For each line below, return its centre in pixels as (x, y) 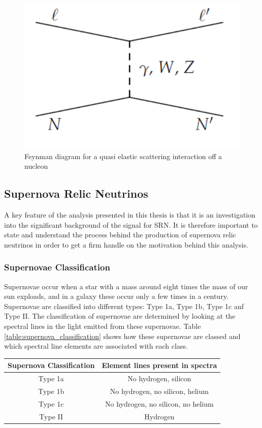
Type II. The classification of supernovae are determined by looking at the (120, 316)
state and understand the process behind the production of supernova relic (120, 235)
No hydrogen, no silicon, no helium (159, 403)
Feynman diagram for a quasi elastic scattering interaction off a (123, 156)
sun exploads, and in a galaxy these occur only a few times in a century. (116, 296)
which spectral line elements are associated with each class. (96, 346)
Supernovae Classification (57, 267)
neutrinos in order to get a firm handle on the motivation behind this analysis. (126, 244)
